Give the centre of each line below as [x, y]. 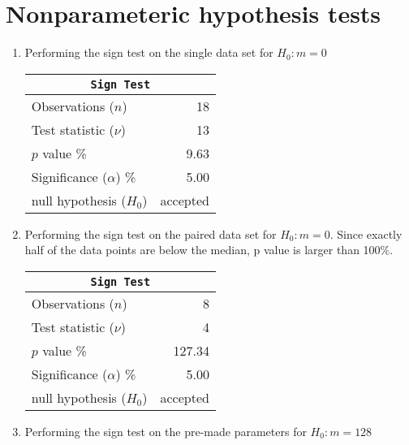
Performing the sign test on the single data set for [149, 52]
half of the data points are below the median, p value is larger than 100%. [209, 250]
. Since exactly [366, 233]
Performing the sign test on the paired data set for [151, 233]
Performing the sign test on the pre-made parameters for [166, 431]
